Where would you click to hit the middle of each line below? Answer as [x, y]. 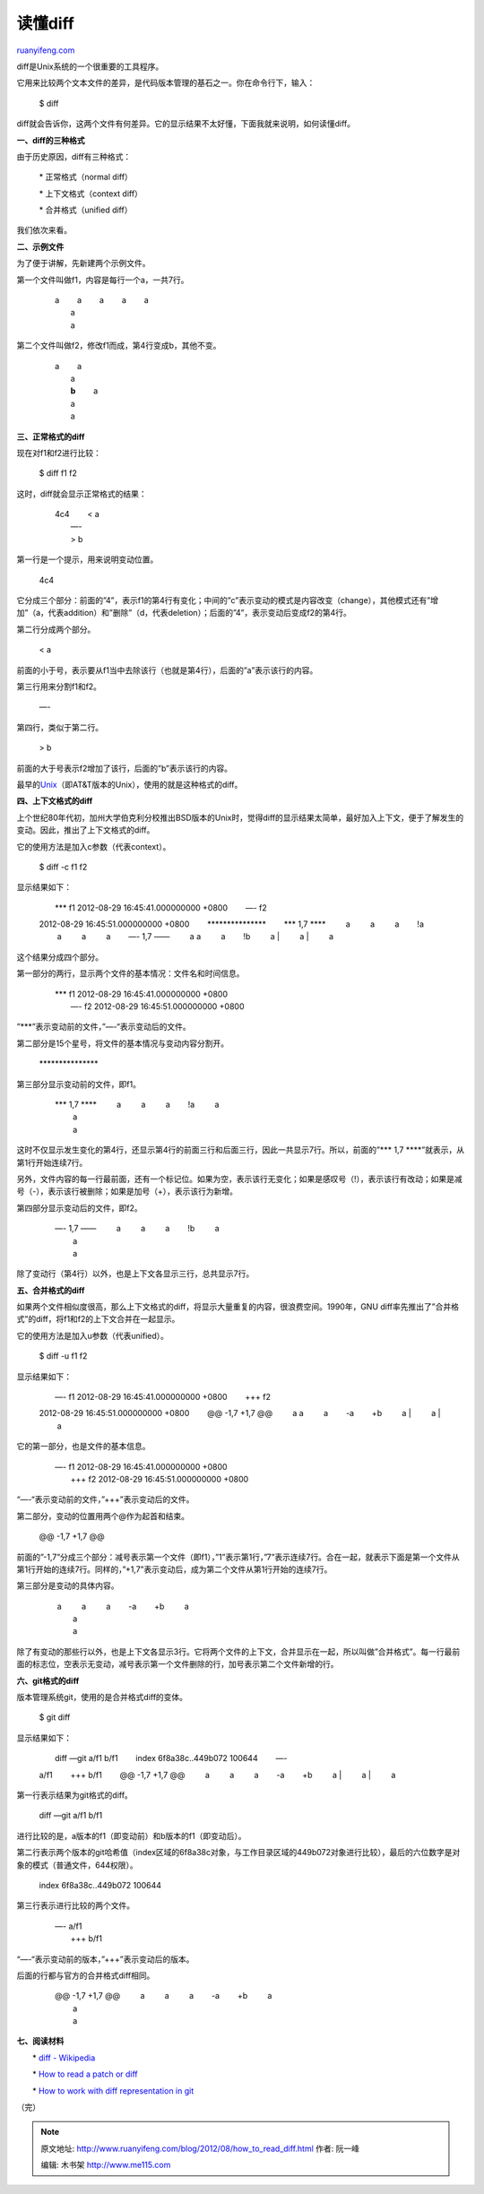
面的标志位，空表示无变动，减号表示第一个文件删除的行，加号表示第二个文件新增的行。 [177, 1664]
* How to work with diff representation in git [113, 2090]
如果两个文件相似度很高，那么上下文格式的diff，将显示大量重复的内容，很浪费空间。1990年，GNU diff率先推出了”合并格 [238, 1307]
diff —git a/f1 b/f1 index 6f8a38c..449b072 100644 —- [171, 1758]
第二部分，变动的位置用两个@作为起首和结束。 [103, 1516]
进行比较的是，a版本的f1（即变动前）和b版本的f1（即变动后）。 [131, 1836]
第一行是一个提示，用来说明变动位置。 [87, 559]
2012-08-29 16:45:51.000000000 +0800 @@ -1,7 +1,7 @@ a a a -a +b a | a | [240, 1413]
